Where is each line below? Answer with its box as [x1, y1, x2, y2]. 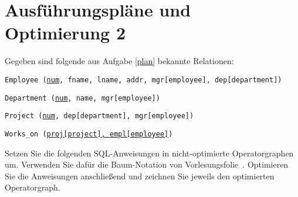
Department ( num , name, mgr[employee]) [5, 94, 160, 102]
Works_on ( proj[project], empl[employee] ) [5, 129, 173, 138]
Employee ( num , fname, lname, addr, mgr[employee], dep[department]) [5, 75, 282, 84]
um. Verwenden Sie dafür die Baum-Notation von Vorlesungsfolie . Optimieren [5, 158, 289, 171]
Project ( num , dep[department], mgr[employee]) [5, 112, 194, 121]
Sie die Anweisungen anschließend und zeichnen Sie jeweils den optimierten [5, 169, 275, 182]
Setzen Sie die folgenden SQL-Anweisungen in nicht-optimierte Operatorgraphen [5, 146, 294, 159]
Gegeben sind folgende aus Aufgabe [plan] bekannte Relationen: [5, 55, 234, 67]
